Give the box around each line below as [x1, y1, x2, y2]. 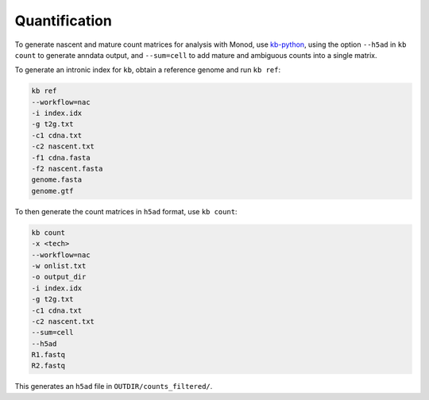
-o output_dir [31, 272, 87, 282]
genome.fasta [31, 175, 83, 184]
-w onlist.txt [31, 261, 87, 270]
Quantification [14, 12, 113, 29]
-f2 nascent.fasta [31, 164, 103, 174]
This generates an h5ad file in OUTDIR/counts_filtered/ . [14, 382, 213, 391]
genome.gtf [31, 187, 74, 195]
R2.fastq [31, 361, 66, 371]
